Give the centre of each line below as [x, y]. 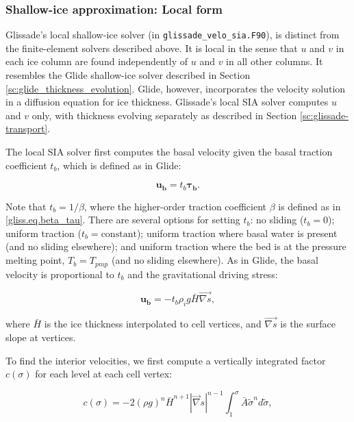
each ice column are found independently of [97, 61]
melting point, [35, 260]
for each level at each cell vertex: [104, 374]
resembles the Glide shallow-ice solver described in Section [128, 75]
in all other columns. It [275, 61]
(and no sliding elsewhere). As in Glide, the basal [215, 260]
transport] [27, 128]
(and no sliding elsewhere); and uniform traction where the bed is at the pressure [176, 246]
